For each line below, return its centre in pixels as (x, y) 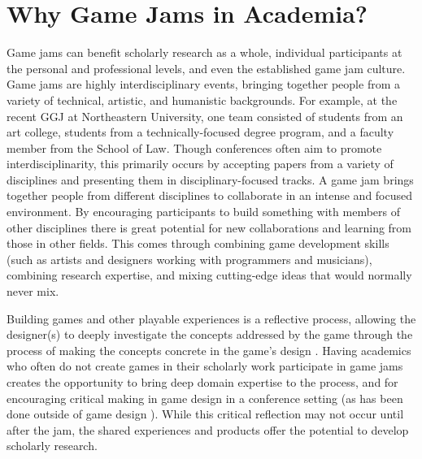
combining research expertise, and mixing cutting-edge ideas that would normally (209, 275)
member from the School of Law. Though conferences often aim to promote (194, 147)
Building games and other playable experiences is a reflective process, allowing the (211, 318)
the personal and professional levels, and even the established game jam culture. (206, 68)
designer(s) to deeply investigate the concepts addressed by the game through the (210, 334)
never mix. (33, 291)
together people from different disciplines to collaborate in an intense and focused (210, 195)
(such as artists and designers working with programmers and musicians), (189, 259)
